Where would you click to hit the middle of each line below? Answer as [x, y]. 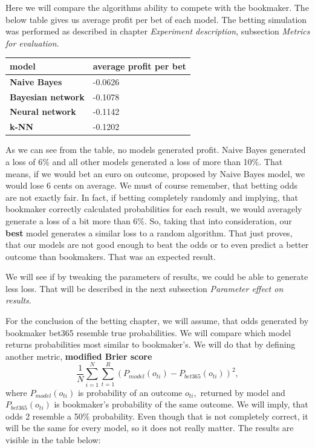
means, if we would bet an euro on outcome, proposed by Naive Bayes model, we [155, 173]
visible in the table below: [53, 439]
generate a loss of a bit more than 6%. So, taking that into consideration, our [149, 220]
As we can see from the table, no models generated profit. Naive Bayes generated [156, 150]
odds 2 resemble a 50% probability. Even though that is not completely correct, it [157, 416]
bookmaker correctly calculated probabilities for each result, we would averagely [154, 209]
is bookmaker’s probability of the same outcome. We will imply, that [181, 404]
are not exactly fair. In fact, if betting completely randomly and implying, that [152, 197]
